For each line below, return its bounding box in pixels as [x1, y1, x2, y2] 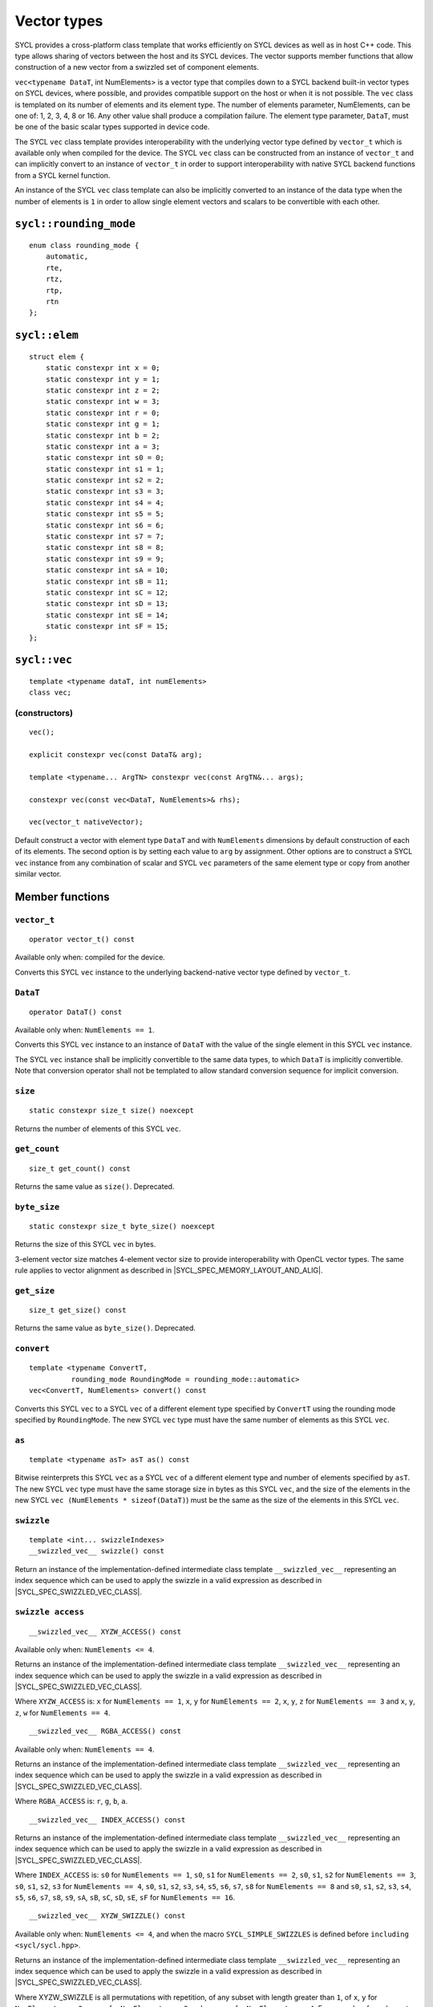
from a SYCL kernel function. [14, 170, 111, 180]
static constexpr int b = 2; [45, 430, 160, 440]
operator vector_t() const [29, 934, 136, 943]
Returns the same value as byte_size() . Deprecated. [14, 1323, 196, 1333]
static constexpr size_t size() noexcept [29, 1106, 194, 1115]
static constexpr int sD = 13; [45, 599, 169, 609]
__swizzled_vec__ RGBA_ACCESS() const [29, 1727, 182, 1736]
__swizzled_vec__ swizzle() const [29, 1546, 164, 1556]
